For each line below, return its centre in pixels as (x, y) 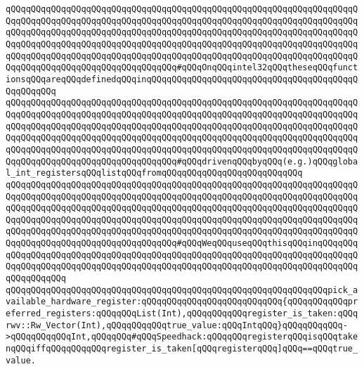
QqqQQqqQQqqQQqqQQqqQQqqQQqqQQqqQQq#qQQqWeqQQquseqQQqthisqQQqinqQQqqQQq (182, 244)
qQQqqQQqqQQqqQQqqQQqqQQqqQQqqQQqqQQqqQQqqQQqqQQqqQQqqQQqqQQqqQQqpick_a (182, 290)
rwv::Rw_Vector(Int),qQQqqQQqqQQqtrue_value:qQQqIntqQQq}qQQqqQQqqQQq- (177, 325)
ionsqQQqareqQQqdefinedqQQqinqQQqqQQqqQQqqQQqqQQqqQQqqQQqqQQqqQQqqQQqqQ (182, 79)
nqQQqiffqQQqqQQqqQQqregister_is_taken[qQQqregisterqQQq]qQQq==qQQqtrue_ (182, 349)
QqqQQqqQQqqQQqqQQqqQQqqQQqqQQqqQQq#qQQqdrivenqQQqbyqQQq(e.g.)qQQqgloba (182, 161)
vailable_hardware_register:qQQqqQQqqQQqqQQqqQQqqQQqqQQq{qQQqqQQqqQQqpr (182, 302)
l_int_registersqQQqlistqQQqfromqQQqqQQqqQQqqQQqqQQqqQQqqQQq (154, 173)
